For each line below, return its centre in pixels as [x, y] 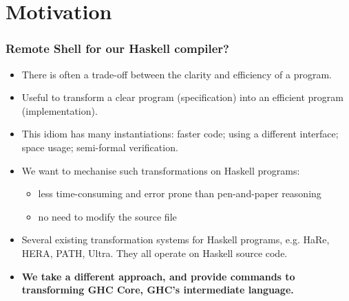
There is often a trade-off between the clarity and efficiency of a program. [177, 74]
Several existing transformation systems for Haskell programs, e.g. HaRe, [176, 239]
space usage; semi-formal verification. [100, 147]
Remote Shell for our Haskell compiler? [117, 48]
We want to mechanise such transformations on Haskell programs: [161, 170]
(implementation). [60, 110]
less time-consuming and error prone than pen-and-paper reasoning [180, 193]
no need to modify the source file [107, 216]
